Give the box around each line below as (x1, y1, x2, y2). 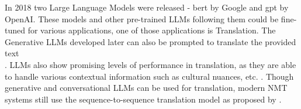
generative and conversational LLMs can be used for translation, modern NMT (5, 81, 288, 94)
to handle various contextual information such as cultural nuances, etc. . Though (5, 70, 294, 82)
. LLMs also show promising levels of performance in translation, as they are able (5, 58, 296, 70)
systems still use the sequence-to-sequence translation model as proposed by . (5, 93, 282, 105)
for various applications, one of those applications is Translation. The (27, 24, 276, 36)
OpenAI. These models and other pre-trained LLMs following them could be (5, 12, 279, 25)
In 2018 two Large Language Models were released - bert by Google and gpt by (5, 1, 289, 13)
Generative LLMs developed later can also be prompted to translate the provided (5, 35, 296, 47)
